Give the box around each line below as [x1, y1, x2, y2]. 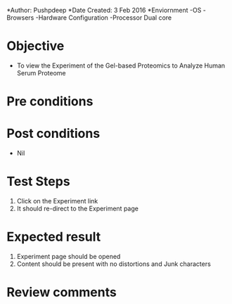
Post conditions [6, 126, 101, 141]
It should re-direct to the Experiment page [16, 204, 138, 213]
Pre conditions [6, 94, 94, 110]
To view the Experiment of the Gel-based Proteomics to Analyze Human [16, 61, 226, 70]
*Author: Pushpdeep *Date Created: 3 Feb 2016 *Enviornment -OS [6, 6, 202, 14]
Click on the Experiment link [16, 197, 98, 205]
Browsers [6, 13, 34, 22]
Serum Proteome [16, 68, 66, 77]
